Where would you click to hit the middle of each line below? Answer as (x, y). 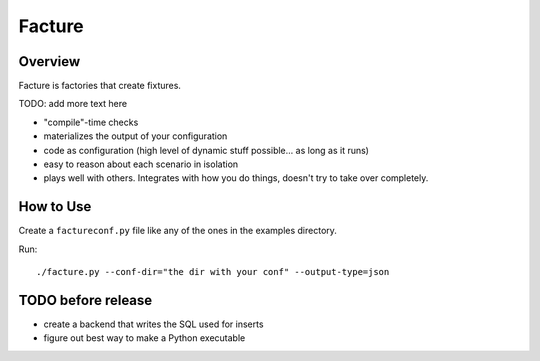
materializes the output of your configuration (135, 136)
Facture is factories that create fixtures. (100, 86)
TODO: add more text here (73, 104)
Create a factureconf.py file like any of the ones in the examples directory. (177, 231)
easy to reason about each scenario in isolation (141, 164)
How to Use (55, 206)
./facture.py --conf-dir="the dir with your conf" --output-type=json (213, 272)
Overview (49, 61)
